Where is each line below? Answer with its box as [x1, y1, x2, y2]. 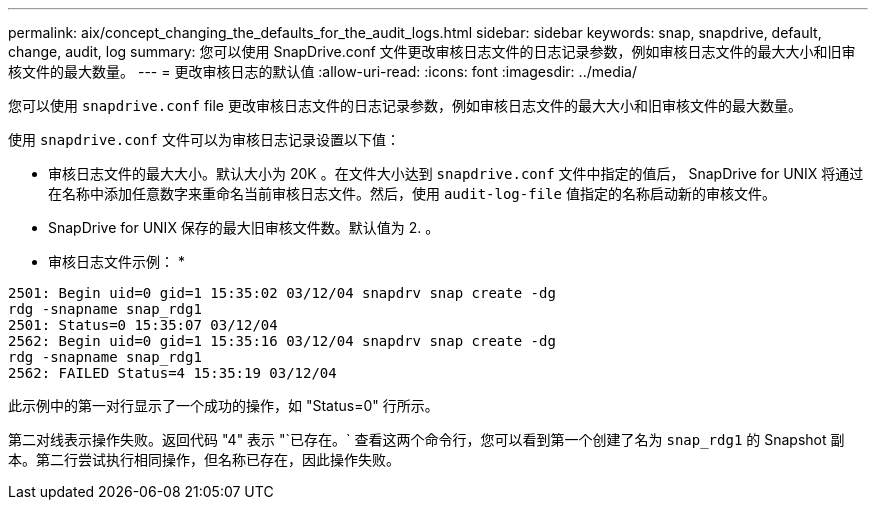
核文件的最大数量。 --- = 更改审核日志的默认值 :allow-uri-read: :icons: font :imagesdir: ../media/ [8, 63, 638, 80]
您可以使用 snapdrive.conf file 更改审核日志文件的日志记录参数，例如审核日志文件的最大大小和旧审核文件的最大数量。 [8, 97, 802, 114]
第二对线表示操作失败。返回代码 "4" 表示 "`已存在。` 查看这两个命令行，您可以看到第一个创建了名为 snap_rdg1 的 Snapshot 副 [8, 431, 845, 448]
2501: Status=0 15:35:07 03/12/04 [8, 317, 278, 333]
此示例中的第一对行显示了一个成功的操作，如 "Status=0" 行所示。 [8, 397, 439, 414]
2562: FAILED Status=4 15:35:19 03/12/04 [8, 365, 337, 381]
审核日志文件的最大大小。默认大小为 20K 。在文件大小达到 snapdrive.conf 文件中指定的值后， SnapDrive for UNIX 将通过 [48, 165, 864, 182]
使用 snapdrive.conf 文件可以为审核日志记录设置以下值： [8, 131, 400, 148]
